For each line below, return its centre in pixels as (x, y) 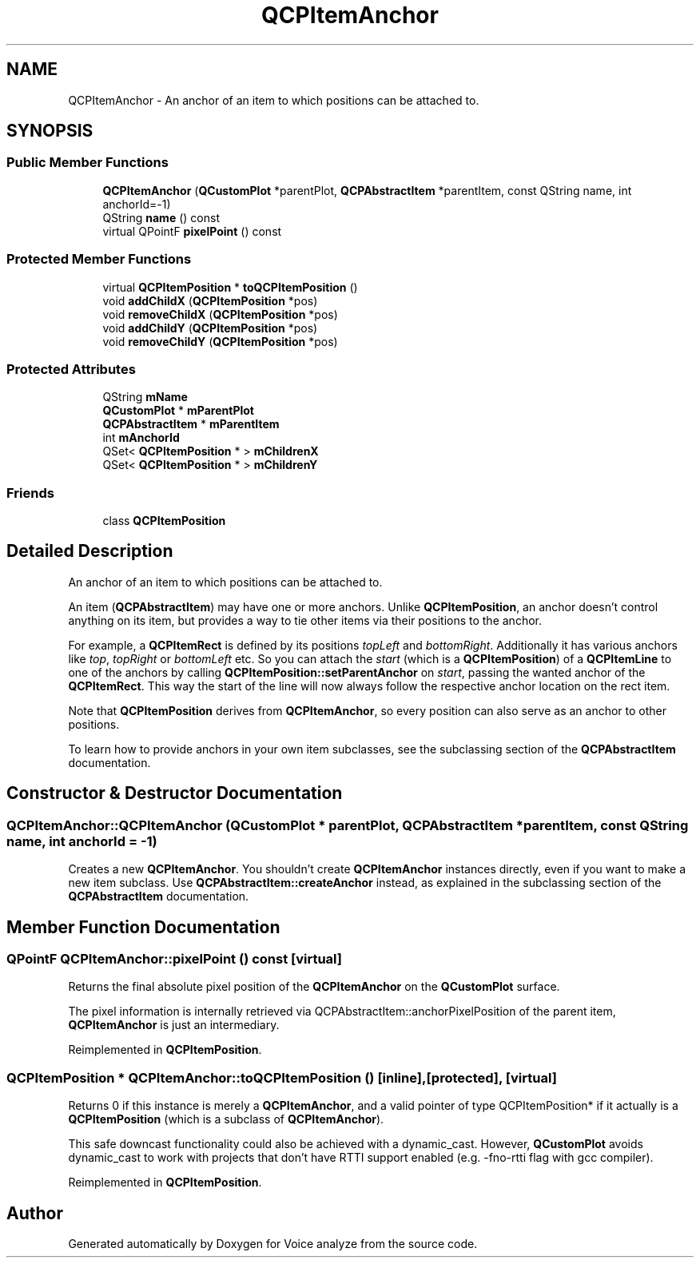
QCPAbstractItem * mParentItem (191, 424)
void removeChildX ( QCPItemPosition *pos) (220, 314)
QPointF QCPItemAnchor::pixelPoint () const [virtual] (175, 958)
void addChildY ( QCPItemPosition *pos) (210, 328)
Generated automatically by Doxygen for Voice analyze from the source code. (273, 1243)
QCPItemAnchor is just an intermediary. (174, 1025)
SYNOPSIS (50, 131)
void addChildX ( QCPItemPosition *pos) (210, 300)
